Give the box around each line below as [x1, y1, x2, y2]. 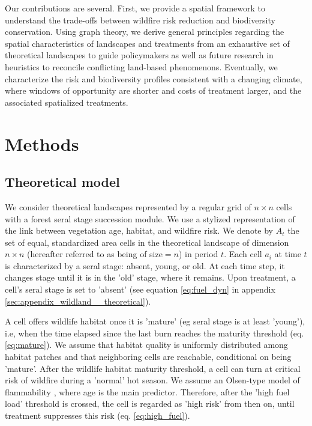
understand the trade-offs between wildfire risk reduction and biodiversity [5, 13, 275, 26]
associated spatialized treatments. [5, 96, 128, 108]
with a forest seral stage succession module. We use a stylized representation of [5, 212, 295, 225]
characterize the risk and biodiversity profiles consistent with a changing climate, [5, 72, 302, 85]
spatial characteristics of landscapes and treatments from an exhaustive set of [5, 37, 290, 49]
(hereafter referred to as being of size [27, 248, 163, 260]
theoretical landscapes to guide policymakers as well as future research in [5, 49, 274, 61]
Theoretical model [5, 172, 120, 191]
